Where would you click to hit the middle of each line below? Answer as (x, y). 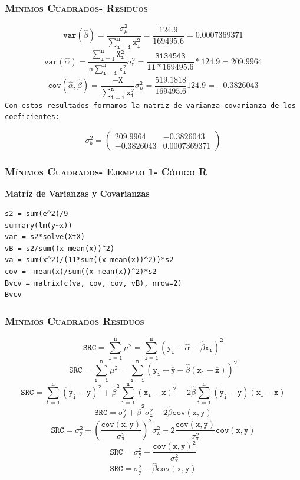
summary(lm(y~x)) (39, 225)
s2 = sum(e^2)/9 (37, 213)
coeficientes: (32, 117)
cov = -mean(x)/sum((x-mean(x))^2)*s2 (81, 271)
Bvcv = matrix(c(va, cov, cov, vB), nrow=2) (93, 283)
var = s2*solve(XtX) (45, 237)
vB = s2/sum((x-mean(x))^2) (60, 248)
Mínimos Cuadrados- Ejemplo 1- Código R (106, 172)
